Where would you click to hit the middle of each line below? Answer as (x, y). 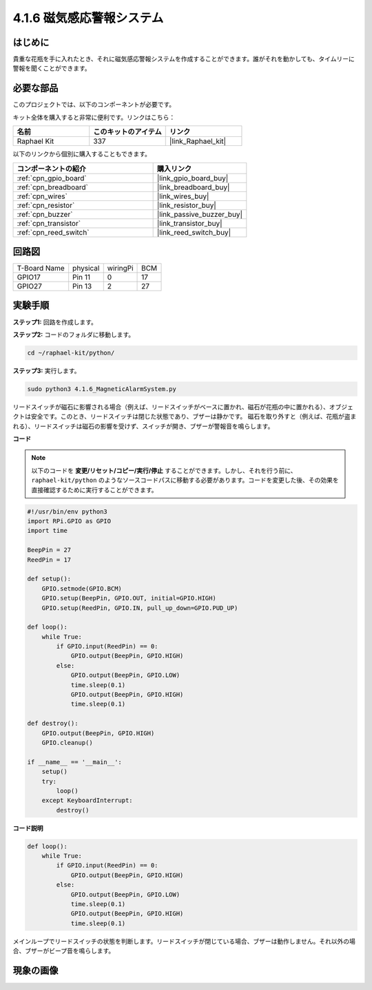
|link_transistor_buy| (190, 223)
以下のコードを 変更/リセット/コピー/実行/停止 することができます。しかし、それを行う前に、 (164, 470)
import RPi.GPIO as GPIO (69, 521)
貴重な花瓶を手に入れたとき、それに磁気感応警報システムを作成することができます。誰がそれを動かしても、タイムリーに (184, 59)
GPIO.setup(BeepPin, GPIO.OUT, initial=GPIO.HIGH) (129, 598)
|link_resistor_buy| (186, 205)
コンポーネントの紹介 (51, 169)
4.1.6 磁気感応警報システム (88, 18)
